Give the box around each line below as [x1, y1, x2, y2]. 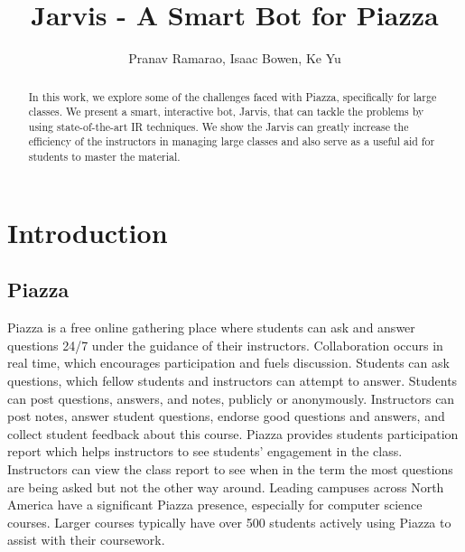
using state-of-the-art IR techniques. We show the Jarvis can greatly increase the [28, 118, 409, 134]
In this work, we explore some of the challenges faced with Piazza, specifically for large [28, 89, 437, 104]
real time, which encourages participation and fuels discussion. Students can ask [7, 353, 450, 372]
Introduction [7, 213, 168, 250]
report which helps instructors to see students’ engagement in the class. [7, 442, 403, 461]
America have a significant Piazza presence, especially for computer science [7, 495, 423, 514]
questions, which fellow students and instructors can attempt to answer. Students [7, 370, 458, 389]
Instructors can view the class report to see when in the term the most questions [7, 459, 453, 478]
